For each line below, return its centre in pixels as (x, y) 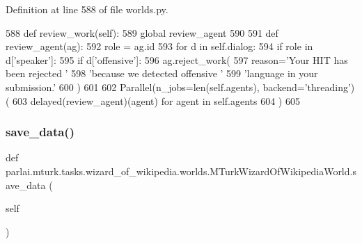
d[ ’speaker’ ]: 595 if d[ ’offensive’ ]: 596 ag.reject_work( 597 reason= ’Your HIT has (177, 59)
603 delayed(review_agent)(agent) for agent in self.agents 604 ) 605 (156, 100)
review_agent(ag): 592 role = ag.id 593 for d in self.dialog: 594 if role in (159, 46)
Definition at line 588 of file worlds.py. (87, 9)
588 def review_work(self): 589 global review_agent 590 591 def (142, 32)
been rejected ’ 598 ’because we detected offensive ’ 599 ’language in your (162, 73)
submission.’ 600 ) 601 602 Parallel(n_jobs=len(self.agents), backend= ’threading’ (178, 87)
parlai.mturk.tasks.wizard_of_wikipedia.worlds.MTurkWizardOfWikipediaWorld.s (181, 171)
